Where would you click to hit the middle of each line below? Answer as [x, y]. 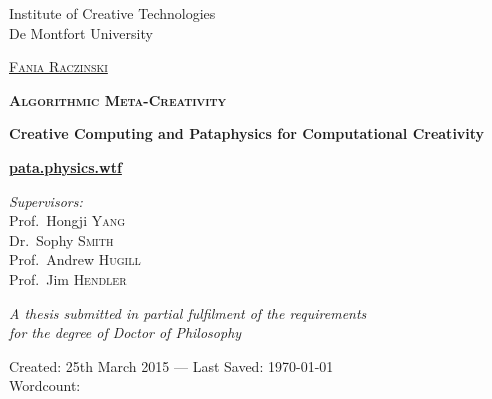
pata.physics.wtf [65, 166]
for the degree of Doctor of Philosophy [125, 332]
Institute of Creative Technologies [112, 13]
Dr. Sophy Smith [61, 239]
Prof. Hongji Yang [67, 220]
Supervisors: [46, 200]
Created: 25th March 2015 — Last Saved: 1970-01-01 [171, 365]
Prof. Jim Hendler [68, 278]
